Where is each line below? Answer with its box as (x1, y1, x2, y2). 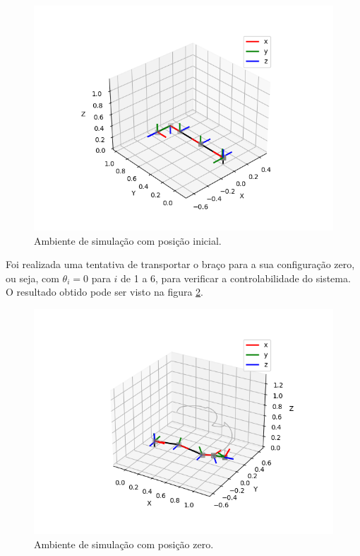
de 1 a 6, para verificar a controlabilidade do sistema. (121, 270, 351, 285)
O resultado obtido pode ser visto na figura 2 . (6, 284, 203, 299)
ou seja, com (6, 270, 59, 285)
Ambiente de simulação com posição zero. (34, 536, 214, 551)
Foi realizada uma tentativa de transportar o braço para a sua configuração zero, (6, 257, 355, 272)
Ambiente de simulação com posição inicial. (34, 233, 222, 248)
